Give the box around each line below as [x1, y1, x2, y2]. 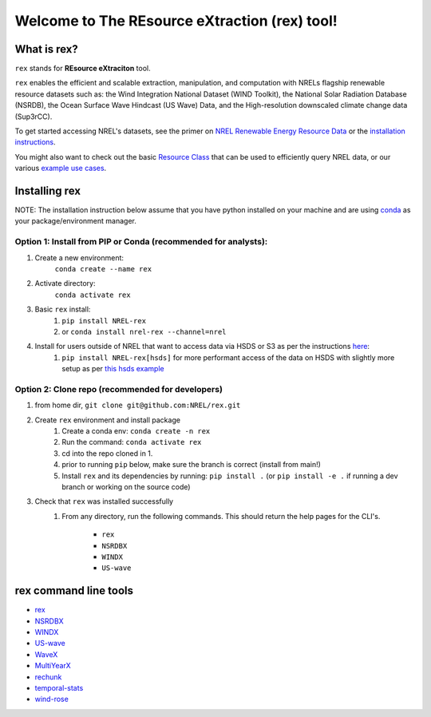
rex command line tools [14, 584, 133, 598]
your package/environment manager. [14, 216, 137, 226]
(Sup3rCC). [14, 112, 53, 121]
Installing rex [14, 184, 81, 197]
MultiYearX [34, 661, 71, 671]
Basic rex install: [34, 304, 91, 315]
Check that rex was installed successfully [34, 497, 174, 506]
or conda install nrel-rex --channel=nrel [61, 327, 227, 336]
